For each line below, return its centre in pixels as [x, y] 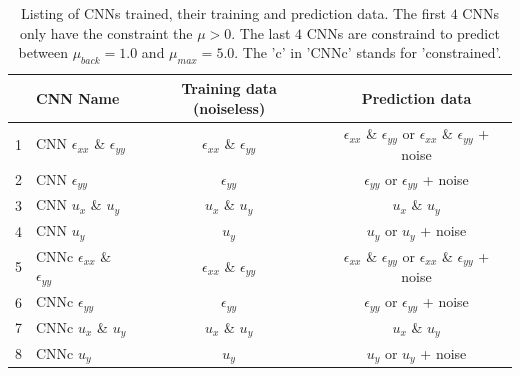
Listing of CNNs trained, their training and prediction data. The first [233, 13]
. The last [261, 32]
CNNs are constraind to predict [403, 32]
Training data [229, 87]
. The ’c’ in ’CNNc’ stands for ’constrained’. [368, 52]
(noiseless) [229, 107]
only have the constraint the [106, 32]
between [43, 52]
